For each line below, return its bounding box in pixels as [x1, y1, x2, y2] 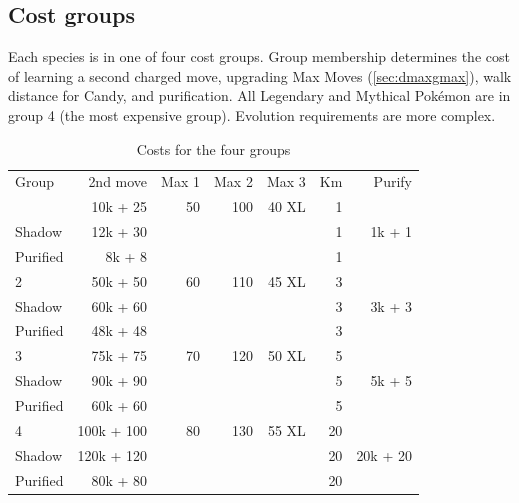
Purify [373, 171, 412, 192]
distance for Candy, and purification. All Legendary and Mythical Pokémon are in [8, 85, 511, 106]
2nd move [88, 171, 148, 192]
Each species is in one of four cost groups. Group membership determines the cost [8, 46, 510, 67]
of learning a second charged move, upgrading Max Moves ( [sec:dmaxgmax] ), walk [8, 65, 512, 86]
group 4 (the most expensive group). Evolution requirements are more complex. [8, 104, 496, 125]
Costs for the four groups [136, 138, 291, 159]
